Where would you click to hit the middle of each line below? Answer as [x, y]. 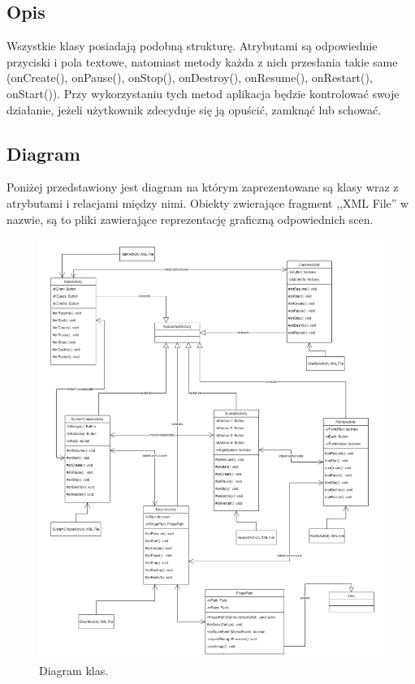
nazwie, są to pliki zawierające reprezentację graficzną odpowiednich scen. [190, 219]
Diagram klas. [74, 670]
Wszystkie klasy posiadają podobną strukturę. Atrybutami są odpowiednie [192, 46]
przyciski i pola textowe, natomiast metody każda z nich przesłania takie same [202, 61]
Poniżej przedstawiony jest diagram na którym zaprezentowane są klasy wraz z [203, 187]
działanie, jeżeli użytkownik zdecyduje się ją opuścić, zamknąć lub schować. [194, 109]
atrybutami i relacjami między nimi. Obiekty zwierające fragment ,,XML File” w [208, 202]
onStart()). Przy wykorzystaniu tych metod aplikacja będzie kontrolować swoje [203, 93]
